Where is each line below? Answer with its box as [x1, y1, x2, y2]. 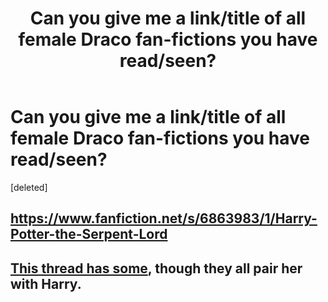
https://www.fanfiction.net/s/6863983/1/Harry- [10, 210, 318, 227]
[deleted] [10, 181, 48, 193]
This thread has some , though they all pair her [10, 260, 303, 277]
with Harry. [10, 275, 82, 292]
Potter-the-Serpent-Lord [10, 226, 168, 243]
